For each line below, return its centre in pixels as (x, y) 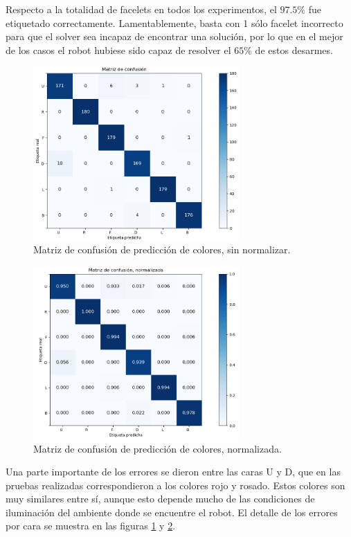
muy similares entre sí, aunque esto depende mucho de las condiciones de (160, 499)
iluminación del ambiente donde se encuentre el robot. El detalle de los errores (172, 512)
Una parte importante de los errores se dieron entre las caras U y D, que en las (173, 472)
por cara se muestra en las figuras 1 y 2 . (91, 526)
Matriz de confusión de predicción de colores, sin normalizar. (162, 249)
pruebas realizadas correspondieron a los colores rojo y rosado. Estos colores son (175, 485)
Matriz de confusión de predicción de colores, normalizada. (157, 448)
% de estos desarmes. (288, 49)
